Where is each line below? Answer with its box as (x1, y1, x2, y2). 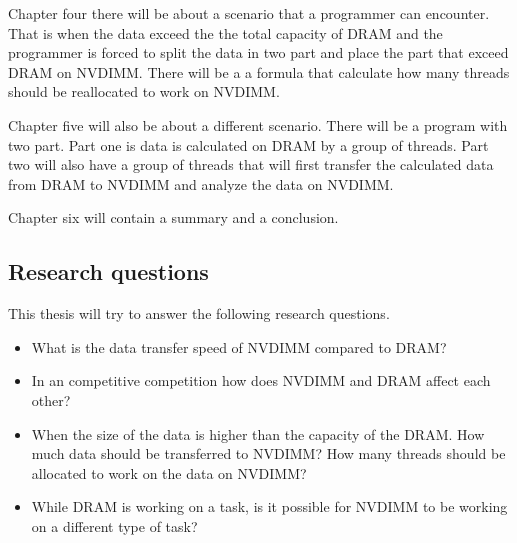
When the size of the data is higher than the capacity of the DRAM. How (31, 423, 485, 444)
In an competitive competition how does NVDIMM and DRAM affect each (31, 370, 491, 391)
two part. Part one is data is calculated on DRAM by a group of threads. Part (8, 134, 489, 155)
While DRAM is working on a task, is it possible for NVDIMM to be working (31, 496, 508, 517)
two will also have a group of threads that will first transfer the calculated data (8, 154, 494, 175)
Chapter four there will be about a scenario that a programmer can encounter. (8, 3, 490, 23)
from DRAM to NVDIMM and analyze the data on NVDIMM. (8, 173, 394, 194)
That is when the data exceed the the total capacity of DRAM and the (8, 22, 443, 43)
